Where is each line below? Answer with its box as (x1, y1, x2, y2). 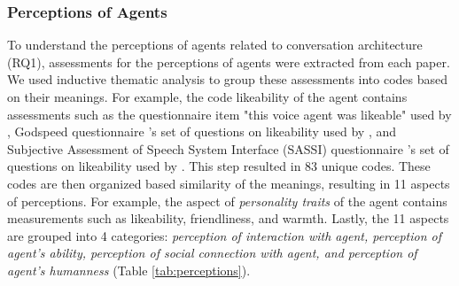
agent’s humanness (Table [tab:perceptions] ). (7, 260, 251, 279)
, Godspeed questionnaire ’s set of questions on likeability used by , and (7, 122, 396, 141)
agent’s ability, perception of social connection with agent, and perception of (7, 243, 417, 262)
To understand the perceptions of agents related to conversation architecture (7, 35, 423, 54)
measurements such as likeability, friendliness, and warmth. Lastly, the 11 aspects (7, 209, 449, 228)
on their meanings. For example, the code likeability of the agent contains (7, 88, 408, 105)
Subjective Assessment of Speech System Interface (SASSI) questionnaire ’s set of (7, 139, 449, 158)
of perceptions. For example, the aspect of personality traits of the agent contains (7, 191, 447, 210)
